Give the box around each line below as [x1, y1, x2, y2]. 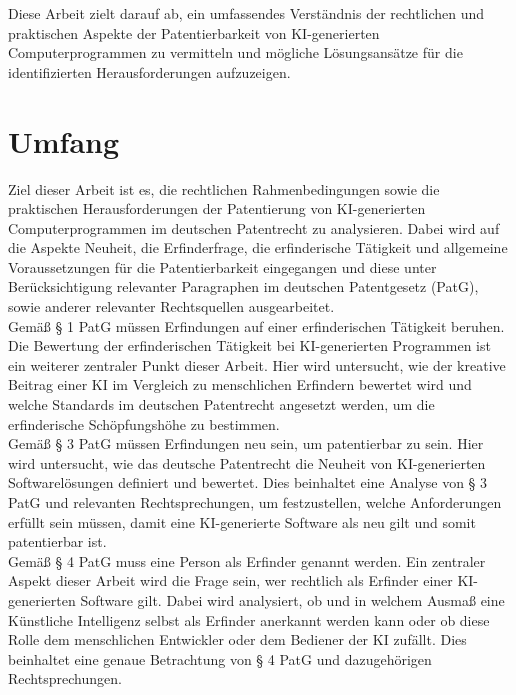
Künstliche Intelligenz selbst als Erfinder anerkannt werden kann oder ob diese [8, 609, 490, 630]
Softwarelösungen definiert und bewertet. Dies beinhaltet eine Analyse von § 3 [8, 472, 488, 493]
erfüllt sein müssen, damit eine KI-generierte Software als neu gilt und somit [8, 511, 476, 532]
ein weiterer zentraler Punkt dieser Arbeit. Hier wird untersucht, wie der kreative [8, 354, 506, 375]
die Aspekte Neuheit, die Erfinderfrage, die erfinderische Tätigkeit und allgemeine [8, 237, 508, 258]
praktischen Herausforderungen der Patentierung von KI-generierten [8, 198, 426, 219]
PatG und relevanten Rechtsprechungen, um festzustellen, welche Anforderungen [8, 492, 502, 512]
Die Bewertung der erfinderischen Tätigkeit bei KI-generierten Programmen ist [8, 335, 491, 356]
